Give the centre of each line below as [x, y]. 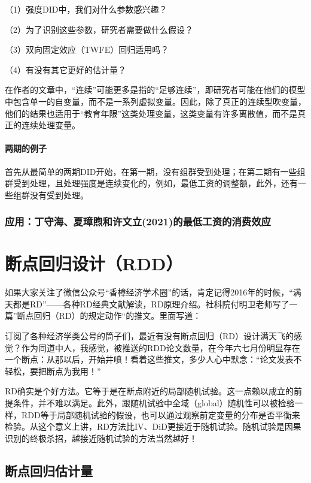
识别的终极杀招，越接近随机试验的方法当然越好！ [101, 438]
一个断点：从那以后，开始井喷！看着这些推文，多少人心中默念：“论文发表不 [153, 359]
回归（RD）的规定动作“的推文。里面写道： [118, 316]
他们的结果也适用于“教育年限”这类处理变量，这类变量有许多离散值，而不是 [151, 113]
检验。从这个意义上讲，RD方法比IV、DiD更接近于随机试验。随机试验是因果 [153, 426]
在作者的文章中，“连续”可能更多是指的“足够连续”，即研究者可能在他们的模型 [155, 90]
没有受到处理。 [59, 194]
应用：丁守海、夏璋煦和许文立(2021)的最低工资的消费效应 [138, 221]
